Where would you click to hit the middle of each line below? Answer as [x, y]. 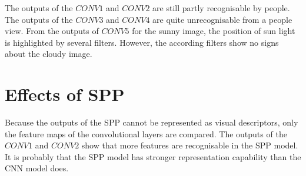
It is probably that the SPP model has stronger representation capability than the [153, 156]
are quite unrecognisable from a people [222, 19]
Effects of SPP [65, 94]
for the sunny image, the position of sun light [214, 31]
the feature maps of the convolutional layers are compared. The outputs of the [146, 133]
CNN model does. [37, 168]
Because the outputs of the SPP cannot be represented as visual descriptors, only [152, 122]
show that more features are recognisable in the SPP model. [190, 145]
